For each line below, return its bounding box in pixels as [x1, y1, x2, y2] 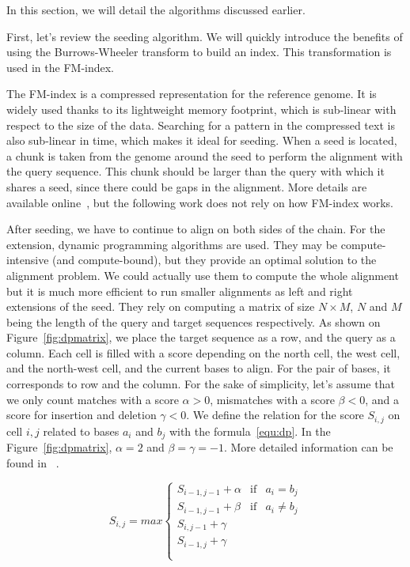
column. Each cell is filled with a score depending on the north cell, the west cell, [6, 344, 401, 361]
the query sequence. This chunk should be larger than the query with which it [6, 163, 385, 180]
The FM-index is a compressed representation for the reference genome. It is [6, 85, 377, 102]
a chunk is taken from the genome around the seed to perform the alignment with [6, 147, 403, 164]
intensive [6, 251, 49, 268]
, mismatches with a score [210, 391, 335, 407]
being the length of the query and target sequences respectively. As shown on [6, 313, 381, 330]
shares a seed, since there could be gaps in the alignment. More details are [6, 178, 367, 195]
